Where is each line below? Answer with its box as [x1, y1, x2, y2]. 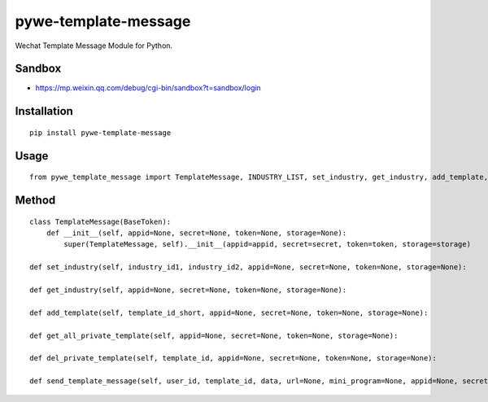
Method [15, 194, 56, 208]
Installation [15, 104, 73, 118]
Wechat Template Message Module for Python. [15, 41, 173, 50]
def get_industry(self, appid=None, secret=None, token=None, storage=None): [29, 286, 347, 295]
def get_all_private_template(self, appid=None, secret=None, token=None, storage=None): [29, 330, 399, 340]
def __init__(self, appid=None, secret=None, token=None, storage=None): [46, 229, 347, 238]
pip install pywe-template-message [29, 128, 172, 138]
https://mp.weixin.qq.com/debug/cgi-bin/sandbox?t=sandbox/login [35, 83, 262, 93]
